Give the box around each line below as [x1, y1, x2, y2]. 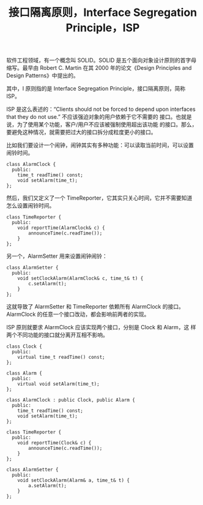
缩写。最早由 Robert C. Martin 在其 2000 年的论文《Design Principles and [6, 64, 192, 72]
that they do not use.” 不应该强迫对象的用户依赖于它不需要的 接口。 [6, 113, 176, 121]
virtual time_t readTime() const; [17, 354, 105, 361]
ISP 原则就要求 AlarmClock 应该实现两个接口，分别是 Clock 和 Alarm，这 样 [6, 324, 196, 331]
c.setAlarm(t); [28, 281, 67, 287]
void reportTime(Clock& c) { [17, 440, 92, 446]
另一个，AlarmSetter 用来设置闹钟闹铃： [6, 252, 108, 260]
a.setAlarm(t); [28, 483, 67, 489]
